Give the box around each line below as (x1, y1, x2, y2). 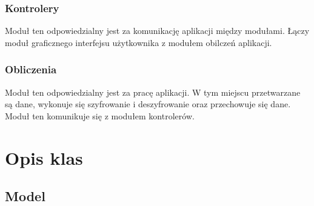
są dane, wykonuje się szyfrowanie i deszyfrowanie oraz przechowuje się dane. (5, 98, 291, 110)
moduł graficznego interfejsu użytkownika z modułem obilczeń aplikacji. (5, 36, 272, 48)
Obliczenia (5, 62, 57, 77)
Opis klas (5, 145, 83, 170)
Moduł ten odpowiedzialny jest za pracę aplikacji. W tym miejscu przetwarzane (5, 85, 301, 98)
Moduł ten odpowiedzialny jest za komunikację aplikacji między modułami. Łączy (5, 24, 310, 37)
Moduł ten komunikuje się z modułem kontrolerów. (5, 109, 195, 122)
